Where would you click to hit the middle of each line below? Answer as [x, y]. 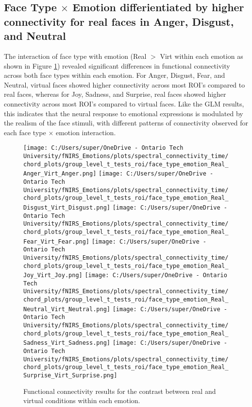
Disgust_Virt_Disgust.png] [67, 207]
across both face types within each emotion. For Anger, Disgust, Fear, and [115, 75]
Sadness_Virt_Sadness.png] [67, 343]
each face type [25, 132]
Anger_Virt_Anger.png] [60, 174]
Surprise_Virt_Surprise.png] [70, 376]
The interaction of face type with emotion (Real [75, 56]
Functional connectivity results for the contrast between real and [120, 391]
